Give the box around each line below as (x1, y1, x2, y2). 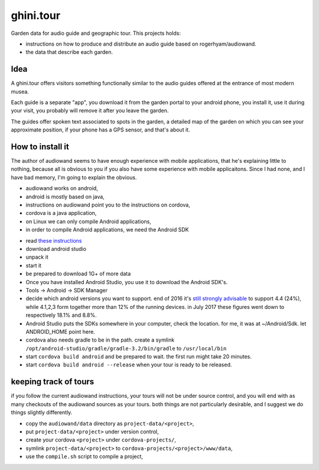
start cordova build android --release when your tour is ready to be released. (25, 361, 232, 368)
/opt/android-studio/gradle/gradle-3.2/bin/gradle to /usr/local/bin (25, 345, 227, 352)
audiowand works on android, (25, 185, 99, 192)
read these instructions (25, 237, 82, 244)
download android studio (25, 246, 87, 252)
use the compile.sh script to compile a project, (25, 453, 144, 460)
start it (25, 262, 41, 269)
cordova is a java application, (25, 210, 97, 217)
